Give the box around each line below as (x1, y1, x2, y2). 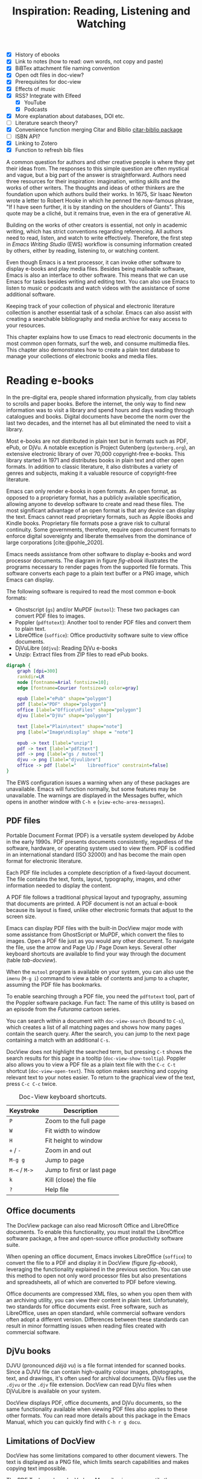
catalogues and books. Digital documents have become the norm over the (6, 413, 191, 420)
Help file (45, 1185, 69, 1194)
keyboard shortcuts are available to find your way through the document (6, 950, 186, 957)
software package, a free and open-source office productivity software (6, 1235, 183, 1242)
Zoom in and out (45, 1146, 92, 1154)
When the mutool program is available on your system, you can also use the (6, 968, 194, 975)
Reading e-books (6, 374, 94, 387)
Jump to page (45, 1156, 84, 1164)
